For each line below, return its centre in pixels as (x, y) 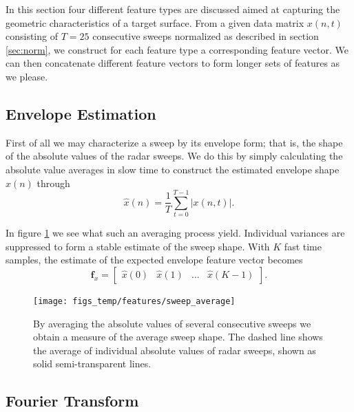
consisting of (32, 36)
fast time (303, 246)
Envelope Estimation (81, 113)
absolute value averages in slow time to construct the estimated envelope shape (173, 169)
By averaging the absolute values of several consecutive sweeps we (172, 323)
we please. (27, 76)
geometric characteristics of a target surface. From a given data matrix (155, 22)
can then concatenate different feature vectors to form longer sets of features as (173, 63)
